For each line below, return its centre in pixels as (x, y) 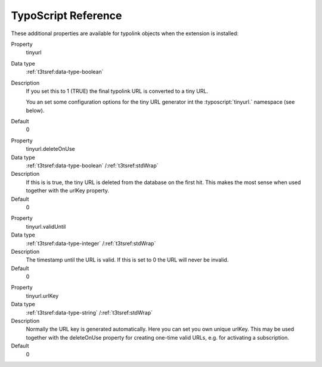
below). (35, 110)
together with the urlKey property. (68, 191)
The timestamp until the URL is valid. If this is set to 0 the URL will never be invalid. (127, 260)
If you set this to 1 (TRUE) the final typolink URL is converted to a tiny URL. (117, 91)
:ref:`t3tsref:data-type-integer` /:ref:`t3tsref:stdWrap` (91, 243)
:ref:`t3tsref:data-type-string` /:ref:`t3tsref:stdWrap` (89, 312)
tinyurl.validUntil (46, 226)
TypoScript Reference (66, 15)
